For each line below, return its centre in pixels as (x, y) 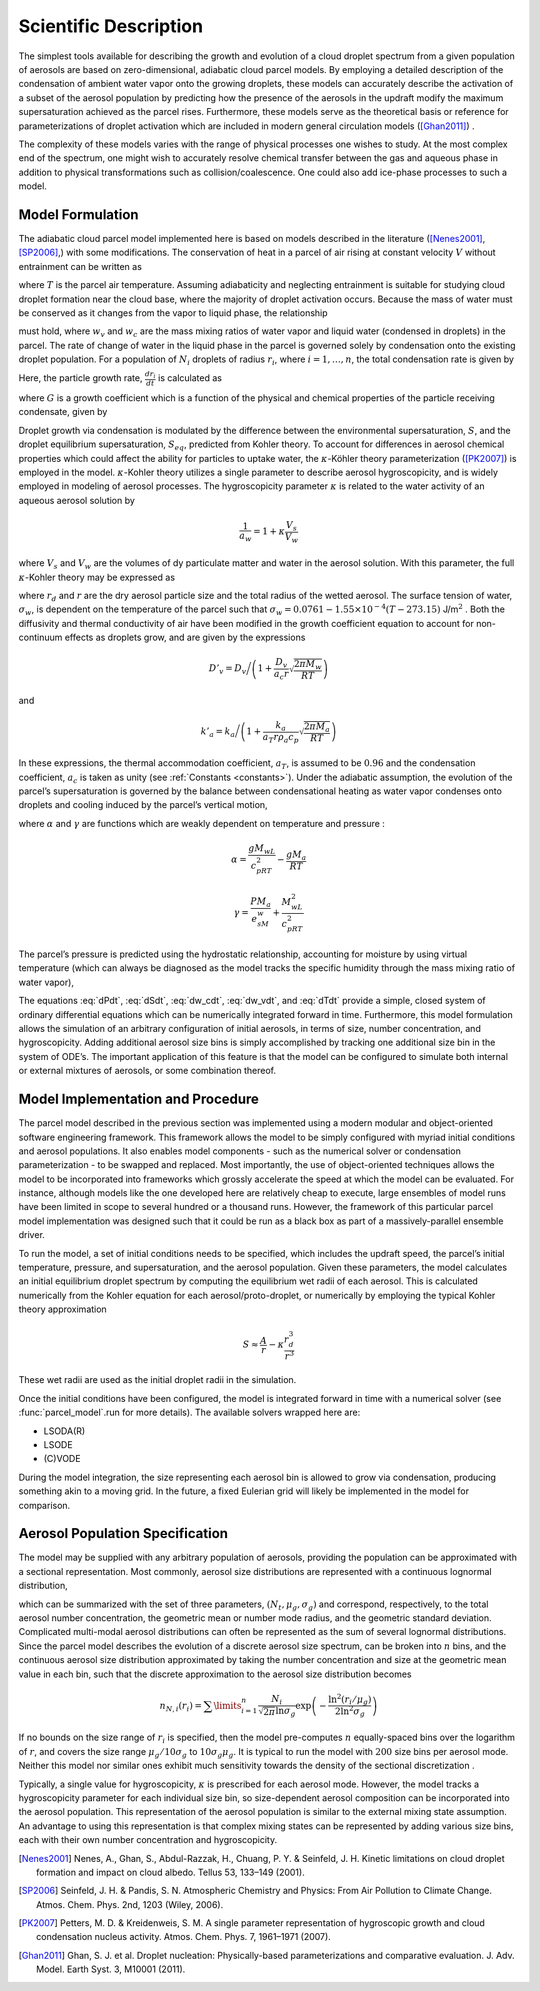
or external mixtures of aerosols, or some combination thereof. (147, 1071)
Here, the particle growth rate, (81, 378)
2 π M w (307, 665)
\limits (227, 1705)
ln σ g (285, 1712)
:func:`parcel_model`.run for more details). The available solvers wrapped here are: (189, 1412)
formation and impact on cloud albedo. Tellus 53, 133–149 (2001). (170, 1872)
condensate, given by (63, 412)
